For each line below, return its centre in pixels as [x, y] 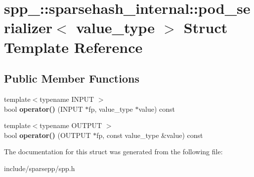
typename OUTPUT [71, 125]
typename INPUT [67, 99]
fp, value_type [111, 109]
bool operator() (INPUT [43, 109]
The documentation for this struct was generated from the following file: [113, 152]
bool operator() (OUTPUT [47, 135]
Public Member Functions [72, 78]
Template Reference [73, 47]
